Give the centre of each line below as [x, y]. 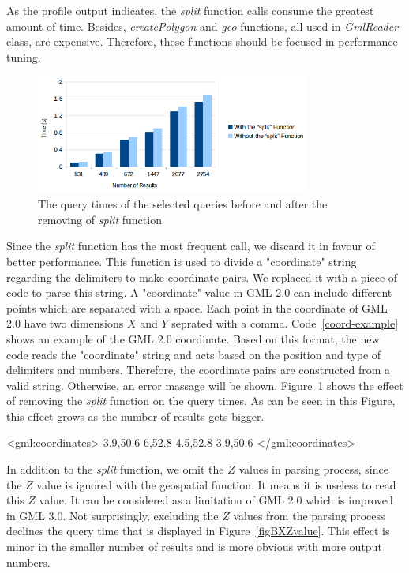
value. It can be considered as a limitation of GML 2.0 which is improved [216, 500]
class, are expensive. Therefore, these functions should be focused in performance [202, 41]
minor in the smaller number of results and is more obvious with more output [194, 547]
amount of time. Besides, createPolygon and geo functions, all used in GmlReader [203, 26]
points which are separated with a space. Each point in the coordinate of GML [197, 307]
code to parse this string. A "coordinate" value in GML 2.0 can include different [199, 292]
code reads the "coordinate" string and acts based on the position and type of [194, 354]
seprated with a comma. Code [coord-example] [285, 323]
